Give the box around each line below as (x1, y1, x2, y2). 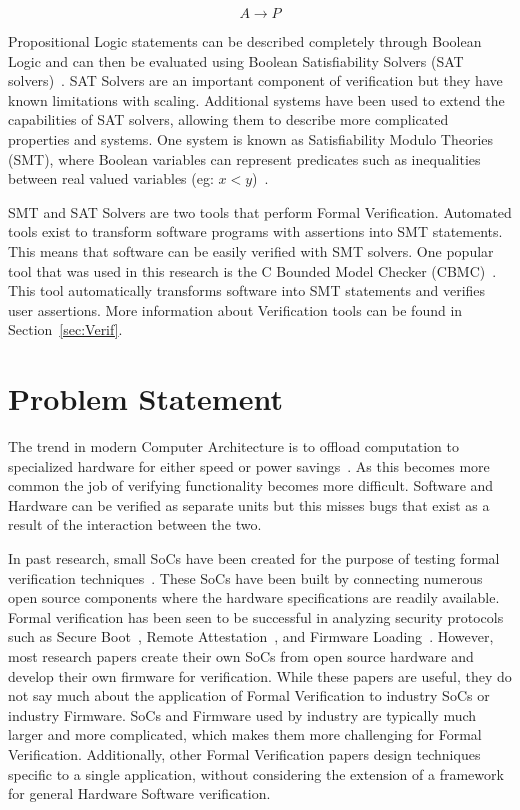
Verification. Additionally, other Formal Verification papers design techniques (8, 743, 481, 764)
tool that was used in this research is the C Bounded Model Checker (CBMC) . (8, 260, 497, 281)
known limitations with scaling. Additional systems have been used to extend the (8, 89, 505, 110)
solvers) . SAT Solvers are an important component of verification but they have (8, 70, 503, 91)
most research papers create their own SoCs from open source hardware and (8, 645, 474, 666)
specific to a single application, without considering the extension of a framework (8, 763, 504, 784)
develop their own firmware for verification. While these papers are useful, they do (8, 665, 512, 686)
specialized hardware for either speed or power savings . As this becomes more (8, 455, 490, 476)
